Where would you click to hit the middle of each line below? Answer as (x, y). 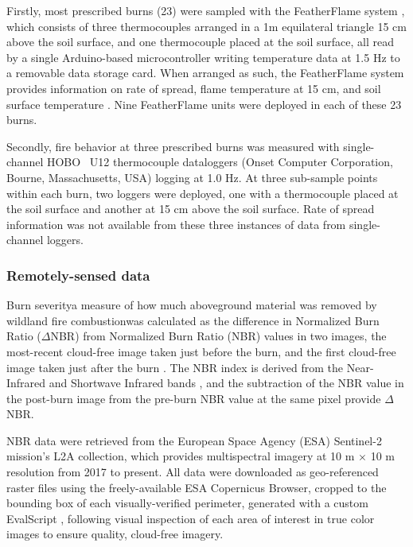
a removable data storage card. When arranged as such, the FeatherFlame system (205, 73)
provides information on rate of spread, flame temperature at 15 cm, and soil (194, 88)
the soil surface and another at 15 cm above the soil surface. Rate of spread (191, 209)
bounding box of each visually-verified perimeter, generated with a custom (187, 503)
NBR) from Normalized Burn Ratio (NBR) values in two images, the (218, 336)
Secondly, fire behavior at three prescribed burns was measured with (173, 146)
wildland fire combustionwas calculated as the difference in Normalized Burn (193, 320)
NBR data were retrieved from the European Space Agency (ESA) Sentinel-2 (194, 440)
